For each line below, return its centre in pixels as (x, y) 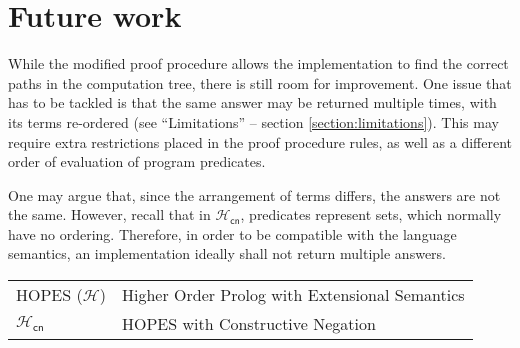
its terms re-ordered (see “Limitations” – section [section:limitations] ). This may (253, 121)
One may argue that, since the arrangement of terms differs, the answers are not (254, 194)
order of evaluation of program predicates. (137, 161)
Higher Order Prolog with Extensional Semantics (293, 295)
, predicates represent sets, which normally (371, 214)
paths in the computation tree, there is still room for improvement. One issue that (260, 82)
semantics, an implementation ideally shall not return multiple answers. (227, 253)
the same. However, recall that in (109, 214)
